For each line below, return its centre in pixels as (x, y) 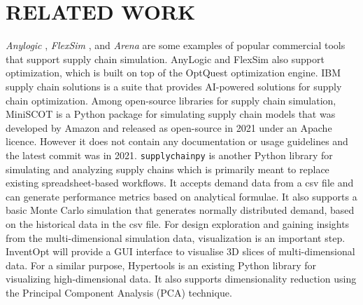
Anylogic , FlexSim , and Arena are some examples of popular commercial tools (176, 45)
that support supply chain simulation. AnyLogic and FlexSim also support (165, 59)
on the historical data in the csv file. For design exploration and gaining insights (178, 223)
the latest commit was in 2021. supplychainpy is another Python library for (169, 155)
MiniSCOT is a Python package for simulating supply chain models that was (171, 114)
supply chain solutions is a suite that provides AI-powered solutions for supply (174, 86)
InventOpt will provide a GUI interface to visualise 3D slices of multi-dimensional (180, 251)
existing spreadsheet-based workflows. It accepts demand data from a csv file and (180, 183)
